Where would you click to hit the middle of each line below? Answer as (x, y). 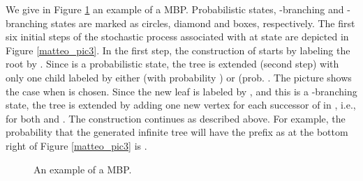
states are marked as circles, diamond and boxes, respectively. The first (203, 23)
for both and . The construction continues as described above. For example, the (176, 118)
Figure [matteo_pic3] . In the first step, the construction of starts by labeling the (178, 50)
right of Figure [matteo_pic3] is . (76, 145)
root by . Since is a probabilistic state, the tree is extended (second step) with (172, 64)
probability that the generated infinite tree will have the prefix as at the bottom (177, 132)
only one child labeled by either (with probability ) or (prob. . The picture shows (179, 77)
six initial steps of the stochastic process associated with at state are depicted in (177, 37)
